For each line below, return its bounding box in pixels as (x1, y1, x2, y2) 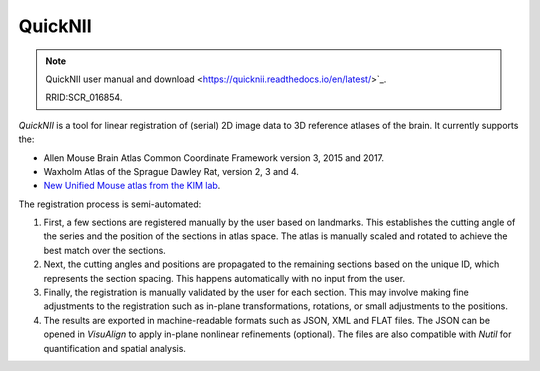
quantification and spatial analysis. (43, 342, 187, 354)
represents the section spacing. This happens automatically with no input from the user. (43, 272, 405, 284)
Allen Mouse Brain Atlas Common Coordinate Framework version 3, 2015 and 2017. (43, 151, 385, 164)
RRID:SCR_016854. (45, 91, 123, 104)
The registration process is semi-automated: (18, 198, 202, 210)
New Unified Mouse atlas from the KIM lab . (43, 180, 221, 192)
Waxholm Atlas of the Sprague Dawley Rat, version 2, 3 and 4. (43, 165, 300, 177)
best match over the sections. (43, 244, 167, 256)
